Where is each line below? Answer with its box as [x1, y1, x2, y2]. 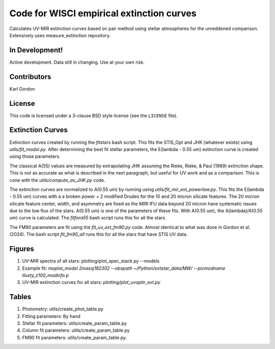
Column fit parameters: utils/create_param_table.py [22, 327, 130, 333]
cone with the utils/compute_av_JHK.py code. [9, 177, 105, 183]
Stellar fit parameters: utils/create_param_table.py [22, 321, 127, 327]
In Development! [9, 46, 63, 54]
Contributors [9, 72, 51, 81]
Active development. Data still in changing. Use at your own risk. [9, 59, 145, 65]
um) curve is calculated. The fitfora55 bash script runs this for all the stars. [9, 215, 167, 221]
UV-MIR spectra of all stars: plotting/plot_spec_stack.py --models [22, 258, 160, 264]
